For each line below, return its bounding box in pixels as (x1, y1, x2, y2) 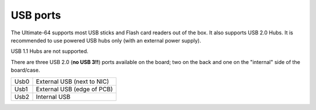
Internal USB (36, 93, 71, 101)
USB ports (11, 9, 61, 22)
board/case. (11, 67, 40, 74)
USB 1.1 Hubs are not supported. (11, 48, 89, 55)
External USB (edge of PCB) (36, 85, 114, 93)
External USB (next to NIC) (36, 77, 109, 86)
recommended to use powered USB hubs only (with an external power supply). (11, 37, 201, 44)
